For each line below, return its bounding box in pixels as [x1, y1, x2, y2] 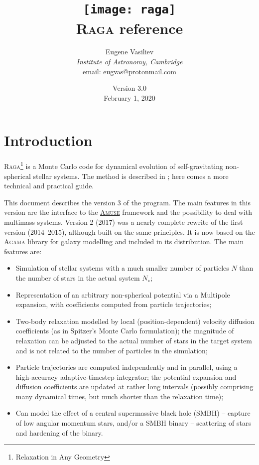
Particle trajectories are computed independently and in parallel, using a [15, 362, 238, 372]
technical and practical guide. [4, 180, 94, 191]
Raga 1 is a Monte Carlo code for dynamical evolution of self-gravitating [4, 159, 223, 171]
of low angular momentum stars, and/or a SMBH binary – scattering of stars [15, 418, 251, 428]
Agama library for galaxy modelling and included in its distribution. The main [4, 236, 244, 247]
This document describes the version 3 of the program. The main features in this [4, 197, 251, 207]
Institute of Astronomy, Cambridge [76, 56, 183, 67]
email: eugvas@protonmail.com [83, 66, 176, 76]
